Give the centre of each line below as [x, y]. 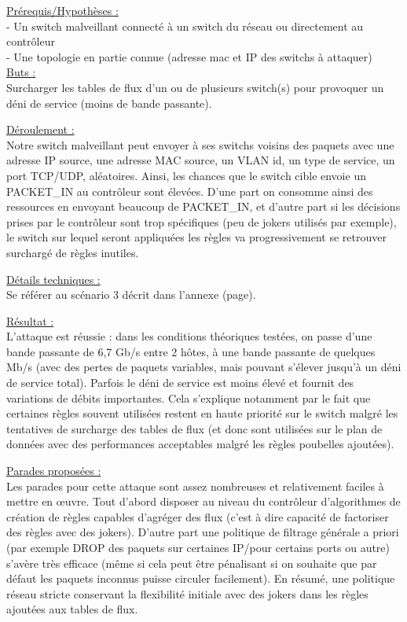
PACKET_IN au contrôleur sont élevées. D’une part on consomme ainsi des [190, 191]
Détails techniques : [53, 279]
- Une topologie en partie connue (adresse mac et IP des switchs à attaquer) [189, 56]
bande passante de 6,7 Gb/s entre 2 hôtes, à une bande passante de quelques [191, 351]
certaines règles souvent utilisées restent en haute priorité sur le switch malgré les [202, 413]
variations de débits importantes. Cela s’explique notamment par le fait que [189, 397]
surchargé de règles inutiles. [73, 252]
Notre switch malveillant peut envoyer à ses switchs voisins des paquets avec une [200, 144]
